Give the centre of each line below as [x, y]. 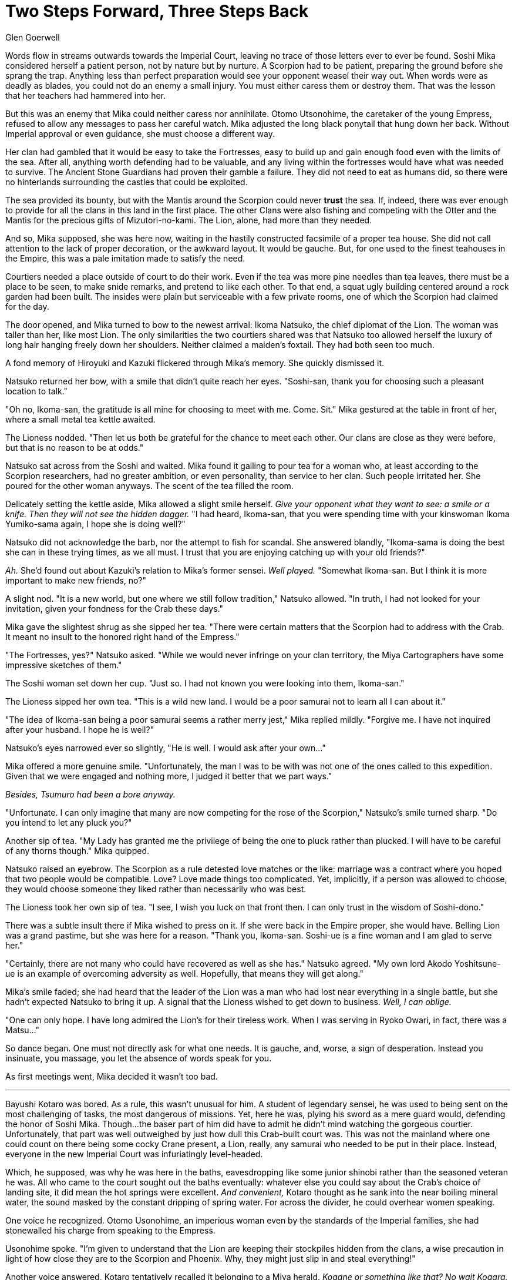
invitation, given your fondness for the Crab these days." [115, 608]
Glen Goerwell [33, 37]
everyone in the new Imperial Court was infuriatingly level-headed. [134, 1154]
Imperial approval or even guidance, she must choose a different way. [140, 133]
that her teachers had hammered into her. [86, 95]
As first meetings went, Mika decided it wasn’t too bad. [112, 1076]
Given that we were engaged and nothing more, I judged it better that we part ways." [169, 776]
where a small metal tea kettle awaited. [80, 419]
